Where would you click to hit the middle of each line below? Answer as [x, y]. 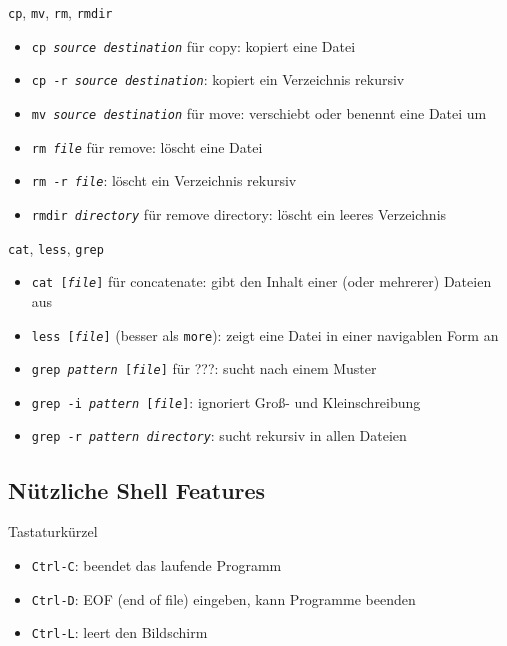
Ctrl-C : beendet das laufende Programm [156, 564]
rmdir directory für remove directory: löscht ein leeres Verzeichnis [239, 213]
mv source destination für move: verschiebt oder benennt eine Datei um [259, 112]
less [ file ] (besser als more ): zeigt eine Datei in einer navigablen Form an [265, 334]
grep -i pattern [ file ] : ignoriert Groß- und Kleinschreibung [226, 401]
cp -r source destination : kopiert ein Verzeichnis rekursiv [218, 79]
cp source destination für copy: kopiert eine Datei [193, 45]
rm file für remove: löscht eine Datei [147, 146]
